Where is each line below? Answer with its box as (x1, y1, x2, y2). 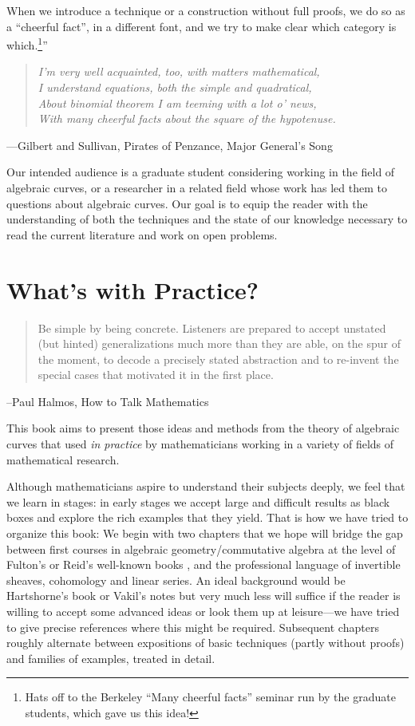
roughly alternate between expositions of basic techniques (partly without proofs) (6, 634, 405, 651)
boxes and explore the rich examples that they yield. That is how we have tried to (6, 509, 409, 526)
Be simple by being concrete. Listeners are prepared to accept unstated (38, 319, 386, 336)
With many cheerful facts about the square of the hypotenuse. (38, 110, 336, 127)
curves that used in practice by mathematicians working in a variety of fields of (6, 436, 394, 452)
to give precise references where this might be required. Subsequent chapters (6, 618, 379, 635)
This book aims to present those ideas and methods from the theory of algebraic (6, 420, 400, 436)
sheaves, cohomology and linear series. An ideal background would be (6, 571, 346, 588)
